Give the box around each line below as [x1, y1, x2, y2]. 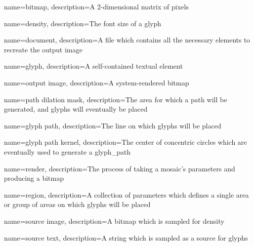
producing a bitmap [4, 173, 64, 183]
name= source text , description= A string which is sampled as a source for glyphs [4, 232, 248, 243]
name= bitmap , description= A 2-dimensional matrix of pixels [4, 1, 189, 11]
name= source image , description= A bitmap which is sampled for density [4, 215, 224, 226]
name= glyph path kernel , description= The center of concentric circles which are [4, 137, 247, 147]
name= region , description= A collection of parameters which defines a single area [4, 189, 249, 200]
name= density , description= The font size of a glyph [4, 18, 162, 28]
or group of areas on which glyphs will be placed [4, 199, 151, 209]
